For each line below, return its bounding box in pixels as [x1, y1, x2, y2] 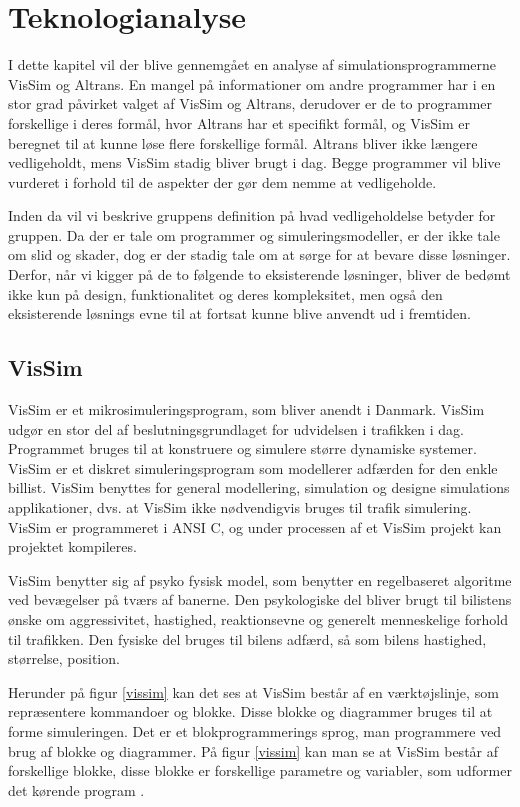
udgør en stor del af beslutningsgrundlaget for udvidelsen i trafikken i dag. [8, 418, 464, 439]
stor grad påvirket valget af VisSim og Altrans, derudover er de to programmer [8, 93, 493, 114]
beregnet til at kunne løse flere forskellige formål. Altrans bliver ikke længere [8, 132, 478, 153]
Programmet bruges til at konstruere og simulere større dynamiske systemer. [8, 438, 477, 459]
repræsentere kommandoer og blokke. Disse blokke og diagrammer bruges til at [8, 701, 493, 722]
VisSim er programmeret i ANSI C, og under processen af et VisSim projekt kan [8, 516, 502, 537]
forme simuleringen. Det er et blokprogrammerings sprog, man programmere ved [8, 720, 502, 741]
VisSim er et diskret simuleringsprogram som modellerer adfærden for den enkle [8, 457, 498, 478]
